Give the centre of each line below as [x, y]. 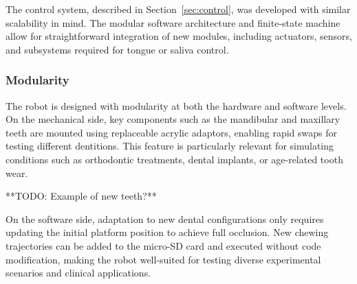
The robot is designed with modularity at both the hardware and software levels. [176, 105]
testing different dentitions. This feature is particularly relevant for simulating [170, 146]
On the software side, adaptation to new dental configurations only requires [165, 218]
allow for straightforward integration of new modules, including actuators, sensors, [179, 36]
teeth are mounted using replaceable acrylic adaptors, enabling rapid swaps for [172, 132]
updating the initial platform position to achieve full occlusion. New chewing [167, 232]
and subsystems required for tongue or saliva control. [117, 49]
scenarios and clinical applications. [78, 273]
